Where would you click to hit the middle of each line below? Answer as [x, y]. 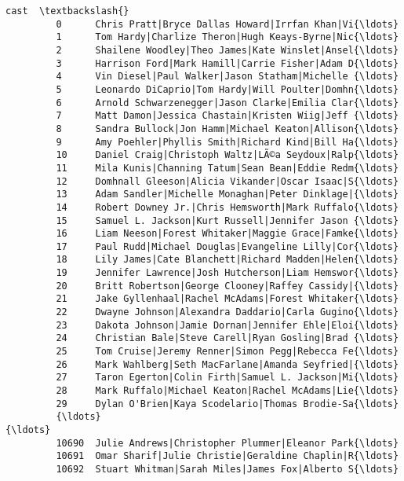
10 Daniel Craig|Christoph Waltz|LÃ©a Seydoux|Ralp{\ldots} [227, 155]
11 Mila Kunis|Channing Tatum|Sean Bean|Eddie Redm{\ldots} [227, 168]
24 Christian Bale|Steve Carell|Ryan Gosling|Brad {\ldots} [227, 338]
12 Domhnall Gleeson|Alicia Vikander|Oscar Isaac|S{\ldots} [227, 181]
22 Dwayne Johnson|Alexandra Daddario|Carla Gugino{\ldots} [227, 312]
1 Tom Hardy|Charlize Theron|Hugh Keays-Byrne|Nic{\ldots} [227, 37]
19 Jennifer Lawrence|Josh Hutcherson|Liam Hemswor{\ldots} [227, 273]
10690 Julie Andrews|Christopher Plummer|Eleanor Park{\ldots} [227, 443]
